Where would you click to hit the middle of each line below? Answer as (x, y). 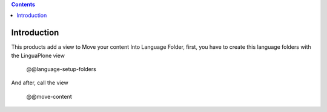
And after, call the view (40, 83)
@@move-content (49, 96)
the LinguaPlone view (38, 55)
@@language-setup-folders (61, 69)
